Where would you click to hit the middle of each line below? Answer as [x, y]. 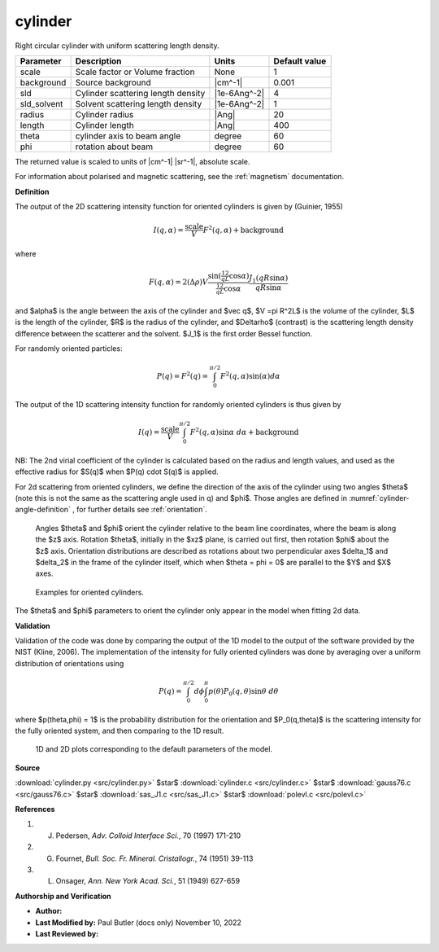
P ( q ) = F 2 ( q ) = [183, 376]
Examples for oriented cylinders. [89, 592]
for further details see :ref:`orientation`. [141, 510]
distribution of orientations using [70, 663]
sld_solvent [41, 103]
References [35, 809]
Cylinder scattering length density [140, 93]
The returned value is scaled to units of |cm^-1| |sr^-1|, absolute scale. [133, 161]
